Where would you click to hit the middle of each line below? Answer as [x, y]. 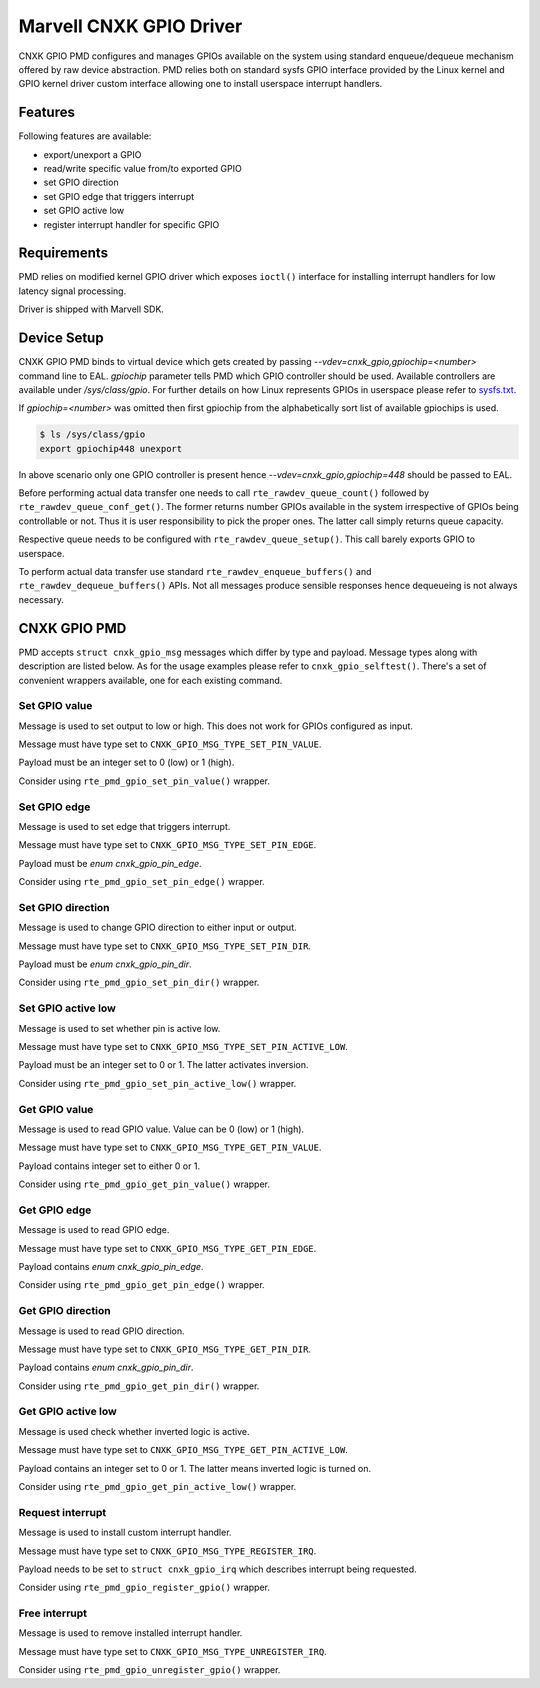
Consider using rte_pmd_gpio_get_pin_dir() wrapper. [139, 1386]
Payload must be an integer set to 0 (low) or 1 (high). [126, 762]
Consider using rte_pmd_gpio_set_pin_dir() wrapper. [139, 982]
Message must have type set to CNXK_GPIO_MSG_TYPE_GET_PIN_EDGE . [167, 1248]
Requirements [63, 253]
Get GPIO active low [67, 1412]
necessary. [41, 599]
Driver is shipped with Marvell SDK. [91, 309]
